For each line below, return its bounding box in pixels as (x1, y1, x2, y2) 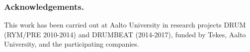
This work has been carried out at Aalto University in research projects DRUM (4, 20, 246, 30)
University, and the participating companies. (4, 39, 139, 49)
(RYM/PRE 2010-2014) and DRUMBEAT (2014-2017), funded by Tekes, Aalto (4, 29, 246, 39)
